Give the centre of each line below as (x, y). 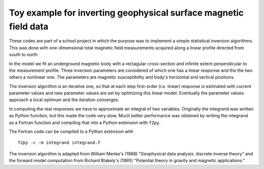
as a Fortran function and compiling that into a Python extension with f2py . (85, 123)
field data (29, 26)
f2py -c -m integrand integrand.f (59, 143)
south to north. (24, 55)
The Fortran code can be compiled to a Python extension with (71, 131)
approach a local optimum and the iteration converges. (64, 100)
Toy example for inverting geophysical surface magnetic (126, 13)
